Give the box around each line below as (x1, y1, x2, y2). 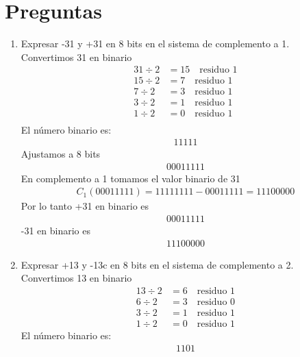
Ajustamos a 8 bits (21, 147, 101, 161)
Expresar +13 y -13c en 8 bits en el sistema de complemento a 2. (21, 257, 294, 271)
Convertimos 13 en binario (21, 271, 132, 285)
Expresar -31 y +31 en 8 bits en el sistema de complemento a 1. (21, 36, 290, 51)
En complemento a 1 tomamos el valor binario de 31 (21, 171, 240, 185)
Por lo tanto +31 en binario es (21, 199, 149, 213)
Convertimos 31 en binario (21, 49, 132, 64)
